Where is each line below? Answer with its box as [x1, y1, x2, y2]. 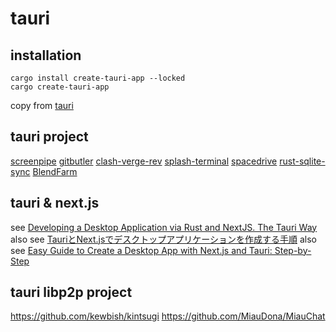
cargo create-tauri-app [10, 82, 110, 92]
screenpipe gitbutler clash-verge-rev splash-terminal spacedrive [10, 155, 278, 167]
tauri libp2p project [10, 284, 133, 301]
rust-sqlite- [279, 155, 326, 167]
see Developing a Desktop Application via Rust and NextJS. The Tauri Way [10, 221, 318, 233]
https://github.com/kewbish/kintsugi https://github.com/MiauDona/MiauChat [10, 310, 326, 322]
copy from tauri [10, 100, 74, 111]
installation [10, 47, 82, 64]
